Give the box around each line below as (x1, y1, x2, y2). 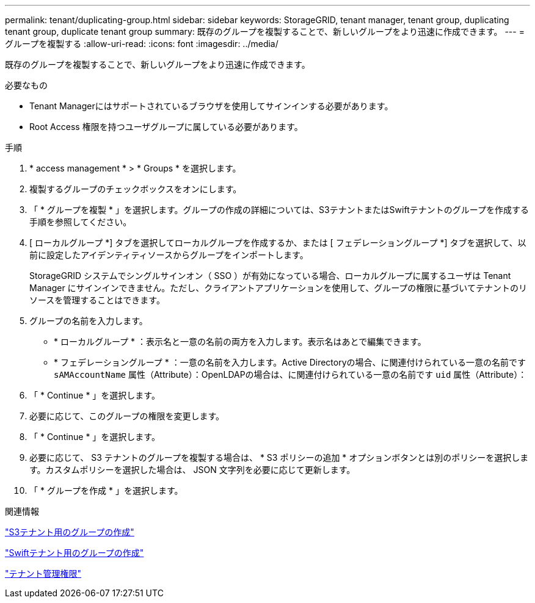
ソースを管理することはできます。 (29, 295, 165, 305)
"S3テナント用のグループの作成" (5, 527, 134, 537)
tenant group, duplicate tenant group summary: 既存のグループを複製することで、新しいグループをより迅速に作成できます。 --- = (5, 26, 525, 37)
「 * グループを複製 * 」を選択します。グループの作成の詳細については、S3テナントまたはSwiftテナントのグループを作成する (29, 204, 529, 215)
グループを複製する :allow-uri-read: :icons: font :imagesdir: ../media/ (5, 38, 278, 49)
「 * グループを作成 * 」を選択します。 (29, 485, 183, 496)
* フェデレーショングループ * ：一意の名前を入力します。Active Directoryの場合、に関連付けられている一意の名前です (54, 357, 526, 367)
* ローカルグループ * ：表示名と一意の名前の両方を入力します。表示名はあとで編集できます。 (54, 336, 426, 347)
